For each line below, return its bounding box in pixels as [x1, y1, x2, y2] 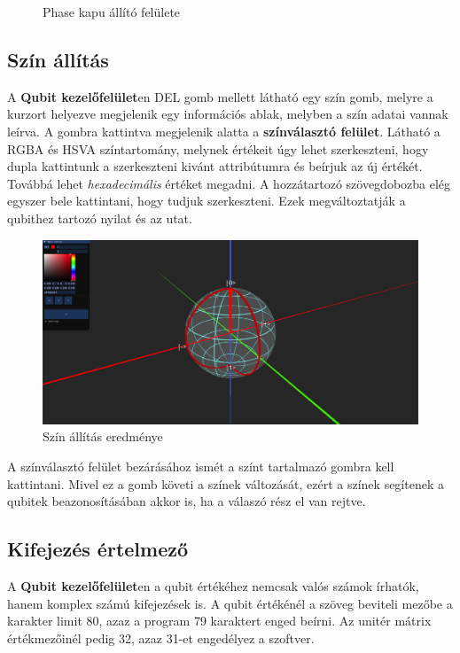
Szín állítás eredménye [43, 427, 163, 446]
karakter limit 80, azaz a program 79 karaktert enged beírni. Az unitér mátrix [7, 611, 432, 630]
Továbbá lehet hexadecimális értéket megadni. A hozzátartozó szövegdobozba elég [7, 174, 451, 192]
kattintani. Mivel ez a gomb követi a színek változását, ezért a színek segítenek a [7, 474, 444, 493]
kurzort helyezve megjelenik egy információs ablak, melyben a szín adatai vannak [7, 105, 448, 123]
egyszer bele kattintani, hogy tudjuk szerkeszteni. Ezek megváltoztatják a [7, 191, 406, 210]
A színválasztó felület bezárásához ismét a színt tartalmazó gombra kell [7, 457, 394, 475]
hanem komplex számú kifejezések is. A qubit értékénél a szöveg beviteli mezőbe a [7, 594, 453, 612]
